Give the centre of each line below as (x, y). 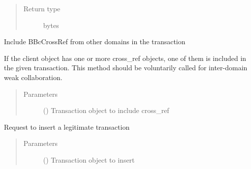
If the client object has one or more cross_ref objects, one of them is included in (125, 58)
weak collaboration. (33, 77)
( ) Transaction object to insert (89, 159)
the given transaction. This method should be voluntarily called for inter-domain (126, 68)
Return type (42, 8)
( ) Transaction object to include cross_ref (106, 110)
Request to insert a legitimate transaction (67, 127)
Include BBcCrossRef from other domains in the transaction (95, 42)
